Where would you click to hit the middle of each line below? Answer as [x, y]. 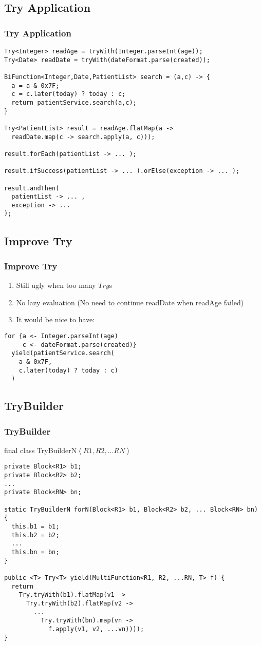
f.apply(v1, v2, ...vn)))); [96, 629]
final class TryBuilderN [41, 450]
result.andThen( [32, 188]
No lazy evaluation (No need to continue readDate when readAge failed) [130, 302]
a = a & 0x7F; [35, 85]
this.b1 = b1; [35, 527]
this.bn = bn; [35, 552]
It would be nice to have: [55, 319]
